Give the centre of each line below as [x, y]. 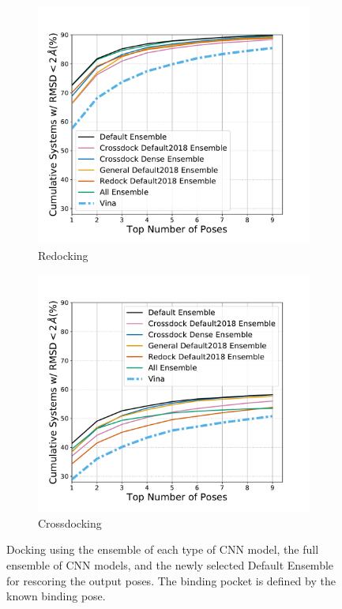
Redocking [63, 255]
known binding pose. [56, 596]
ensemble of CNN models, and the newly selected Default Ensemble [170, 564]
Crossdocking [70, 523]
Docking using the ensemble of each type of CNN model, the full [163, 549]
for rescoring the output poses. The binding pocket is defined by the [171, 580]
